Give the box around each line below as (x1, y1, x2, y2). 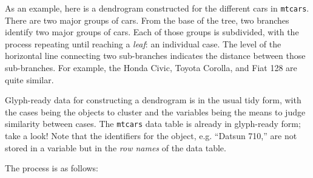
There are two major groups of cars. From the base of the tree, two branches (5, 13, 289, 26)
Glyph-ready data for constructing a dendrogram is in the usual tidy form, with (5, 94, 301, 106)
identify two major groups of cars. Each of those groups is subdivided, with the (5, 26, 299, 38)
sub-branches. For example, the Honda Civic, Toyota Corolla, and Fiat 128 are (5, 61, 297, 74)
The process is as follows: (5, 162, 98, 174)
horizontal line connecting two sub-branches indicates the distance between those (5, 49, 306, 62)
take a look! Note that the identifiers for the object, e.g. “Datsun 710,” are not (5, 129, 297, 142)
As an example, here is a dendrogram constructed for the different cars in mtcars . (5, 2, 309, 14)
